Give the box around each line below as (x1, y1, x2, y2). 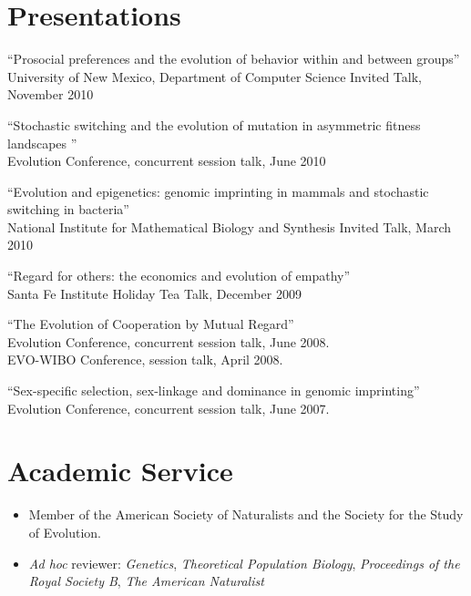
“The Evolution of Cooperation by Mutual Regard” (7, 314, 294, 334)
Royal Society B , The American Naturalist (28, 571, 264, 591)
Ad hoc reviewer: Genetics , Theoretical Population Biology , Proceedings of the (28, 553, 460, 572)
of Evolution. (28, 522, 101, 541)
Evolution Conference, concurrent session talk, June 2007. (7, 398, 330, 417)
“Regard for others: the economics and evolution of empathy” (7, 266, 351, 285)
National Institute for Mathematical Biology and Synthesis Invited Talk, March (7, 217, 452, 236)
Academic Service (7, 452, 233, 489)
